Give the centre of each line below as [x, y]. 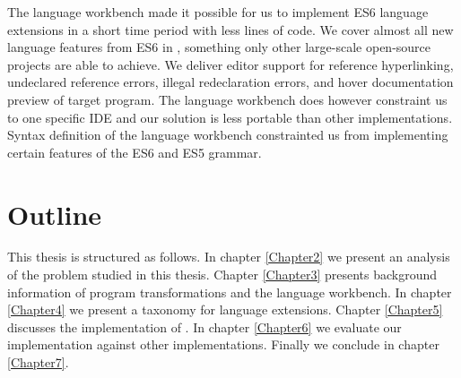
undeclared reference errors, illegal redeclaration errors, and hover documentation [230, 82]
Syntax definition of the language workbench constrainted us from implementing [228, 135]
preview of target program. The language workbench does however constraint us [227, 99]
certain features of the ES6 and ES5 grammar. [135, 152]
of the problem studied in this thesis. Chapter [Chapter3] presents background [222, 275]
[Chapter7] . [38, 362]
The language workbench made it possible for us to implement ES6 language [218, 12]
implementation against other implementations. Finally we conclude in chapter [223, 344]
